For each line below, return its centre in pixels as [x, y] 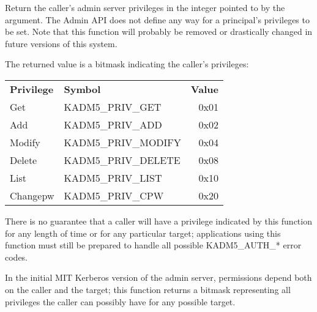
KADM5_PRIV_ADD [113, 124]
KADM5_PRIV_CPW [114, 195]
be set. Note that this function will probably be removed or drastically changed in [159, 32]
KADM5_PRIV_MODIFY [122, 142]
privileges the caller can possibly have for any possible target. [120, 301]
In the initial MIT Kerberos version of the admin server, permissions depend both [158, 277]
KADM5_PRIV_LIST [113, 177]
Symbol [82, 89]
